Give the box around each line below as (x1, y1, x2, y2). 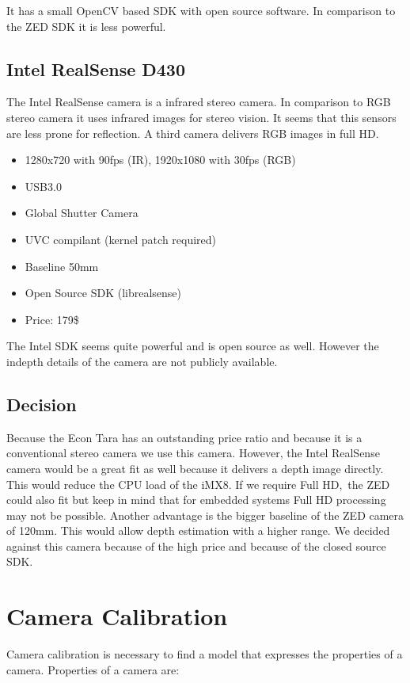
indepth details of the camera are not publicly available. (6, 353, 278, 369)
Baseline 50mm (25, 258, 99, 274)
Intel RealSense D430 (6, 56, 186, 81)
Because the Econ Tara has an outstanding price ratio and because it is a (6, 429, 363, 445)
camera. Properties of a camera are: (6, 661, 180, 677)
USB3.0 (25, 177, 62, 194)
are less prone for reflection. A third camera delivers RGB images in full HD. (6, 124, 379, 141)
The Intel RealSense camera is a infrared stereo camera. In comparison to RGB (6, 93, 391, 110)
